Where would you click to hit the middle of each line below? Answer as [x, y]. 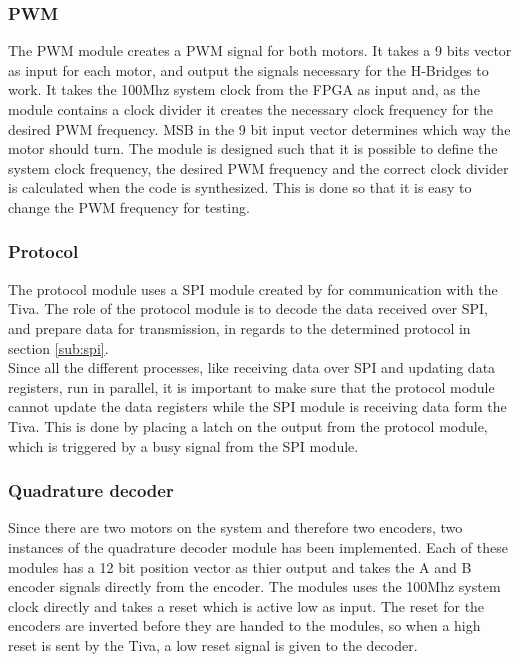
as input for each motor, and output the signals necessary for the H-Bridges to [248, 69]
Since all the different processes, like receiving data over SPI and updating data [252, 367]
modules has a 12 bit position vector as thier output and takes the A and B [240, 566]
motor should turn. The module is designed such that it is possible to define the [253, 148]
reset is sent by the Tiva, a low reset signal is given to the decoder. [213, 644]
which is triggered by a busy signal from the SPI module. [183, 445]
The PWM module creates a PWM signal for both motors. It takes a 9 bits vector [260, 50]
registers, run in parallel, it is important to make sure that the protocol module [251, 386]
